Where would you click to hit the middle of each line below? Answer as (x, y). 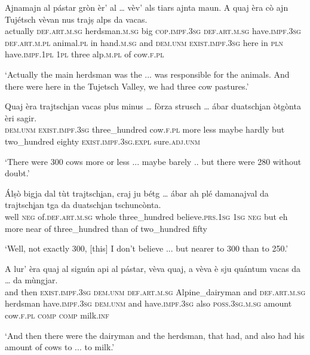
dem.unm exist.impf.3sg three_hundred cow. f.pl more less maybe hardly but (145, 129)
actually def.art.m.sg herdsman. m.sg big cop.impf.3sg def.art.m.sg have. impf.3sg (153, 31)
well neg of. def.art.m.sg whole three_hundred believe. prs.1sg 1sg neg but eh (146, 216)
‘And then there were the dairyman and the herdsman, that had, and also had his (155, 335)
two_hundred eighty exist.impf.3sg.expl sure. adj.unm (102, 141)
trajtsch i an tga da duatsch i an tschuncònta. (83, 205)
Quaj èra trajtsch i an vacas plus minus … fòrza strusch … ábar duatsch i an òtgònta (153, 106)
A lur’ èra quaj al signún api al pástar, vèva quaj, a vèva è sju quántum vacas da (153, 268)
